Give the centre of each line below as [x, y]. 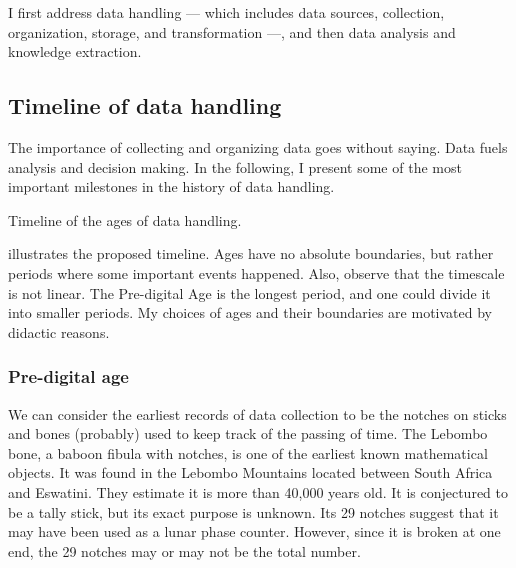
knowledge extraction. [75, 51]
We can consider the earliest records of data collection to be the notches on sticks [257, 413]
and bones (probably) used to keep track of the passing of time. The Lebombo [248, 433]
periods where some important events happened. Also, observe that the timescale [256, 272]
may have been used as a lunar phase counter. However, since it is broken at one [254, 531]
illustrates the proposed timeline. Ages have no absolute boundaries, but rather [251, 253]
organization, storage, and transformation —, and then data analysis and [232, 31]
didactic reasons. [59, 331]
